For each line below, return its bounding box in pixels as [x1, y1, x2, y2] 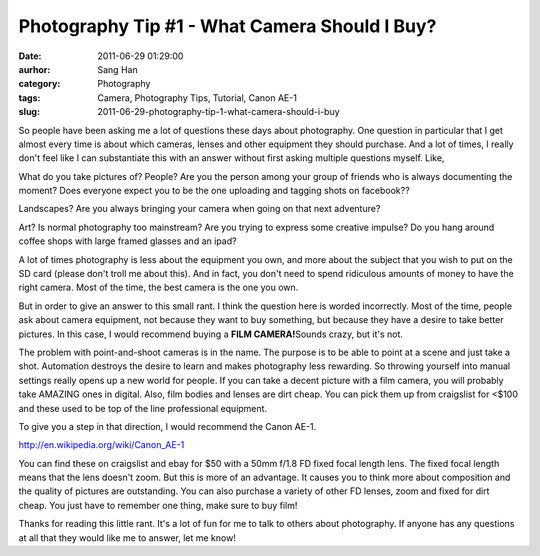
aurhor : [18, 63, 51, 75]
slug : [18, 106, 40, 118]
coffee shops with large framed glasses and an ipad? [18, 235, 237, 247]
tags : [18, 91, 41, 104]
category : [18, 78, 61, 90]
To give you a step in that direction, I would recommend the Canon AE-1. [18, 420, 317, 432]
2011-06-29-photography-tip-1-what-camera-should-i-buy [97, 106, 340, 118]
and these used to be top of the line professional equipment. [18, 402, 268, 414]
